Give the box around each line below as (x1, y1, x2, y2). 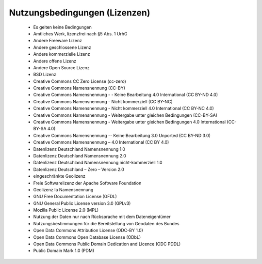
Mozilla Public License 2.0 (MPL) (33, 207, 99, 213)
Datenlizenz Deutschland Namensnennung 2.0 (33, 153, 126, 158)
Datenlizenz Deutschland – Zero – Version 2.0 (33, 166, 124, 172)
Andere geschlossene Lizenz (33, 44, 92, 50)
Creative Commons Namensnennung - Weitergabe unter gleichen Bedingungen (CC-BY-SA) (33, 112, 218, 118)
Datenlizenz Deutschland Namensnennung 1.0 (33, 146, 126, 152)
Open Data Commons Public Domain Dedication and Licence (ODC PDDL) (33, 241, 181, 247)
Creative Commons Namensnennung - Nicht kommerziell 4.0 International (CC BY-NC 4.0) (33, 106, 214, 111)
